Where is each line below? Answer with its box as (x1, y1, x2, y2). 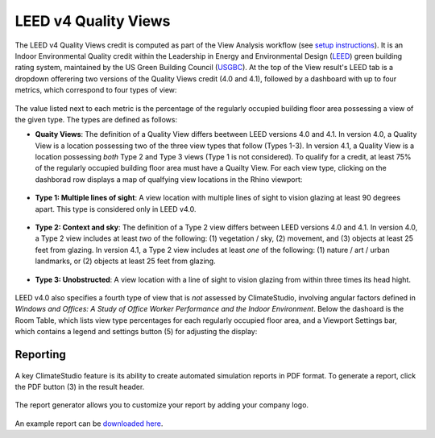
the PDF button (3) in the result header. (14, 382, 145, 391)
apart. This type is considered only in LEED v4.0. (35, 204, 197, 213)
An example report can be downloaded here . (14, 419, 164, 428)
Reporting (14, 347, 66, 362)
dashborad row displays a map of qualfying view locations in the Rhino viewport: (35, 174, 303, 184)
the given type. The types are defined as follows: (14, 114, 177, 124)
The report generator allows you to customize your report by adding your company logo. (14, 400, 309, 410)
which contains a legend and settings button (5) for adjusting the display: (14, 327, 258, 337)
